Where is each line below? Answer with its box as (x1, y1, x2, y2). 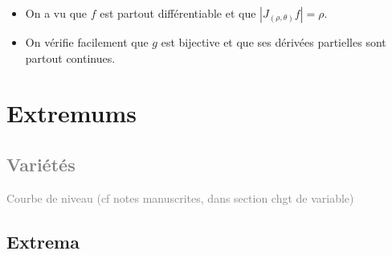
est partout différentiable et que (100, 5, 256, 21)
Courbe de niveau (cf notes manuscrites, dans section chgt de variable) (6, 189, 354, 206)
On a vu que (25, 5, 88, 21)
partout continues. (25, 49, 116, 66)
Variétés (6, 151, 76, 176)
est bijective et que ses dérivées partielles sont (161, 34, 386, 50)
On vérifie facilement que (25, 34, 149, 50)
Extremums (6, 97, 137, 130)
